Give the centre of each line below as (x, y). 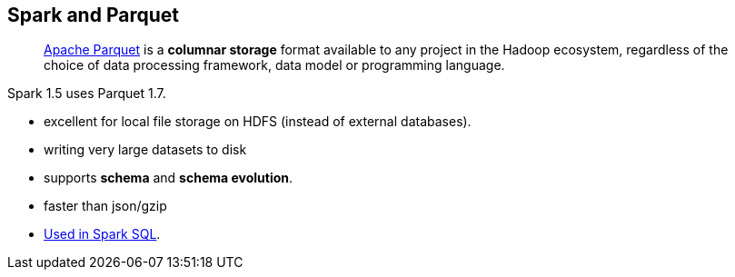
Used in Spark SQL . (102, 234)
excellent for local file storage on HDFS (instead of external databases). (258, 122)
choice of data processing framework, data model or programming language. (274, 65)
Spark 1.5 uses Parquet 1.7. (87, 94)
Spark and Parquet (93, 15)
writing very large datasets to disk (145, 150)
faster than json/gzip (105, 206)
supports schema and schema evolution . (169, 178)
